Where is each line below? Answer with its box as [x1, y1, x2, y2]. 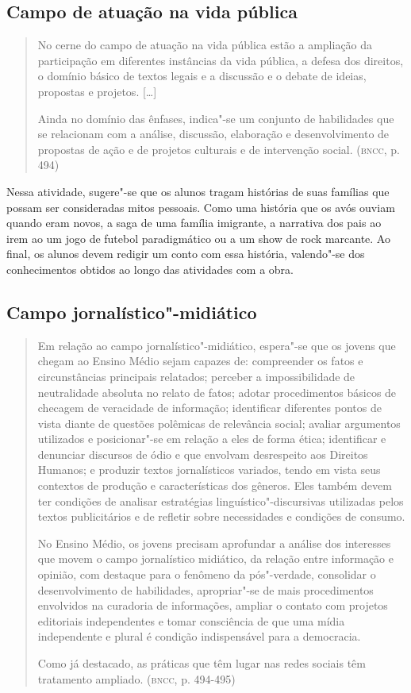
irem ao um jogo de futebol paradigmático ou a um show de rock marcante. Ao [6, 229, 390, 246]
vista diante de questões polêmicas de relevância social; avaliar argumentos [37, 414, 401, 431]
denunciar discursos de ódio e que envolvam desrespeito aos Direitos [37, 445, 368, 462]
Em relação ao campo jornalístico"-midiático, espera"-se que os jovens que [37, 337, 396, 353]
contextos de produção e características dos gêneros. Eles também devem [37, 477, 392, 494]
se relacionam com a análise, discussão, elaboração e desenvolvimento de [37, 125, 390, 142]
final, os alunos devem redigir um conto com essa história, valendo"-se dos [6, 245, 365, 262]
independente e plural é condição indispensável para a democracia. [37, 628, 361, 645]
